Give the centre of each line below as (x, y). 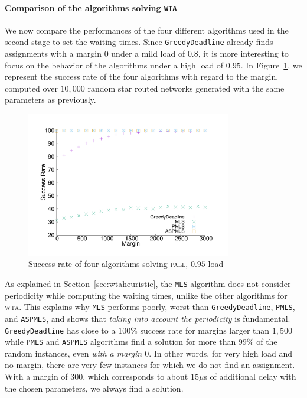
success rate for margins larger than (205, 330)
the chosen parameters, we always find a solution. (94, 388)
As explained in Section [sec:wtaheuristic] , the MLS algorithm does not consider (148, 283)
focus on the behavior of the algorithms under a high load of (114, 65)
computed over (31, 88)
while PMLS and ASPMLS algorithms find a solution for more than (120, 342)
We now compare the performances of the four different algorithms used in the (147, 30)
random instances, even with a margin (74, 353)
